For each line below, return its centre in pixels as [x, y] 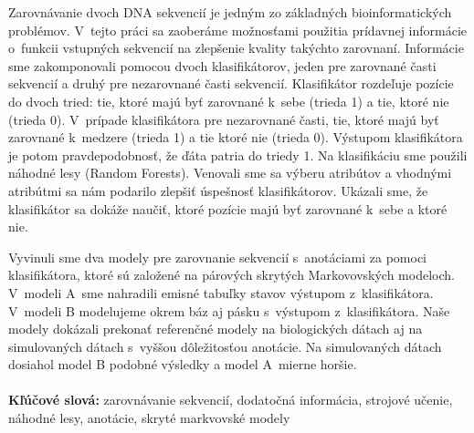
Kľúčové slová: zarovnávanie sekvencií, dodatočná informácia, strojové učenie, [231, 400]
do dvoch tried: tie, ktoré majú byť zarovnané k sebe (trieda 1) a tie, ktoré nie [229, 101]
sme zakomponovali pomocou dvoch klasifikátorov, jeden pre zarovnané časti [222, 65]
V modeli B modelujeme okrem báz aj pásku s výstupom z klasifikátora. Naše [229, 310]
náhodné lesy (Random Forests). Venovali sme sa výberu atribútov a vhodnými [230, 173]
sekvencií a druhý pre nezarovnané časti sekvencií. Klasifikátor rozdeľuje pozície [231, 83]
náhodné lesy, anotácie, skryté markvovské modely [149, 418]
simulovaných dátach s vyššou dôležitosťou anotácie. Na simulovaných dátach [225, 346]
